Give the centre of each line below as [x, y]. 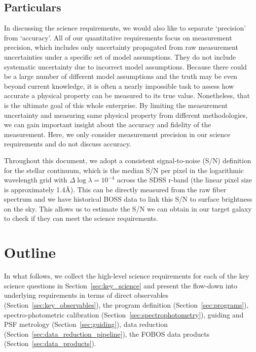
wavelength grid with [36, 180]
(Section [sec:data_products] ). [50, 343]
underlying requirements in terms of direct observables [86, 295]
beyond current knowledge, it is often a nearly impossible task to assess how [119, 86]
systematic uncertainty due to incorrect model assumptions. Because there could [126, 66]
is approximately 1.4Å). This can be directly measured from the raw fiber [115, 189]
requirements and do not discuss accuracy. [68, 144]
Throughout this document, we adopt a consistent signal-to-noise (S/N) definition [128, 160]
